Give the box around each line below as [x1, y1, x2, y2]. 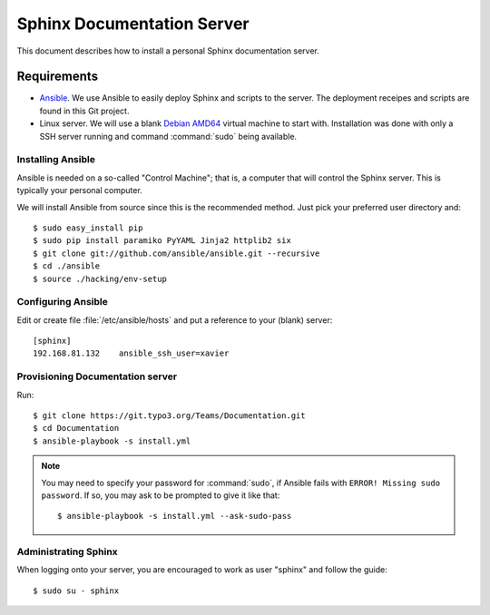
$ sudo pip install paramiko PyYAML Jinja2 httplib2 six [33, 236, 292, 246]
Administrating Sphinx [16, 545, 118, 558]
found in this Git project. [39, 105, 130, 116]
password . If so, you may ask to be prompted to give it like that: [41, 490, 280, 501]
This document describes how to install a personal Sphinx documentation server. [16, 45, 319, 56]
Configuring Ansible [16, 296, 108, 308]
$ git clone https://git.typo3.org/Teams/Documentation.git [33, 410, 306, 421]
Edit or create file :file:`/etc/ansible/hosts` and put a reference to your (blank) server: [16, 314, 333, 326]
